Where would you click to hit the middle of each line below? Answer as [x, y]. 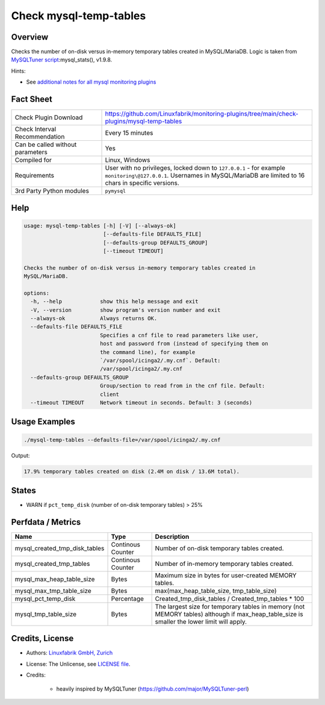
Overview [30, 37]
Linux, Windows [128, 160]
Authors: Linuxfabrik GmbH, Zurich [70, 653]
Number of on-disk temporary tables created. [219, 548]
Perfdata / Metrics [46, 522]
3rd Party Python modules [52, 191]
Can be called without [46, 144]
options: [37, 293]
